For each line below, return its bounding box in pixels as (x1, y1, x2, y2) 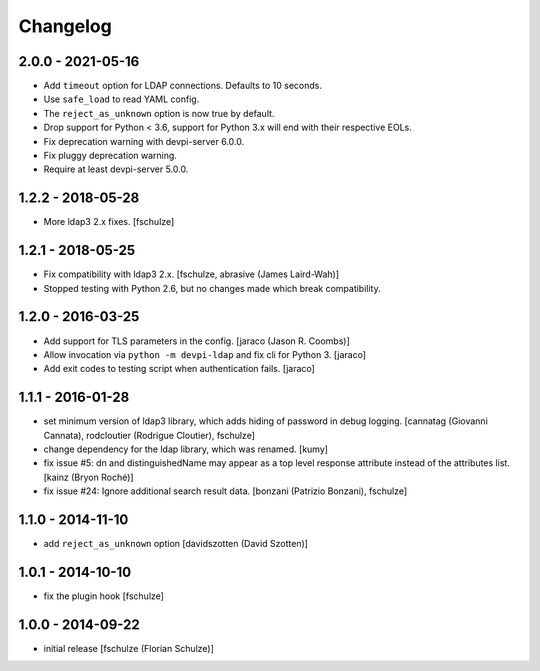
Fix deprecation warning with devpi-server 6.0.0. (43, 135, 245, 147)
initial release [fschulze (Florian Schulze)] (43, 642, 215, 654)
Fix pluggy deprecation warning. (43, 150, 177, 162)
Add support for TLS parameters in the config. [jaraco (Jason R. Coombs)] (43, 335, 350, 347)
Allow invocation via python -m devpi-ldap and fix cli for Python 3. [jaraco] (43, 348, 367, 360)
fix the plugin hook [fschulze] (43, 590, 165, 602)
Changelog (18, 15, 112, 37)
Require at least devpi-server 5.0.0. (43, 163, 189, 175)
